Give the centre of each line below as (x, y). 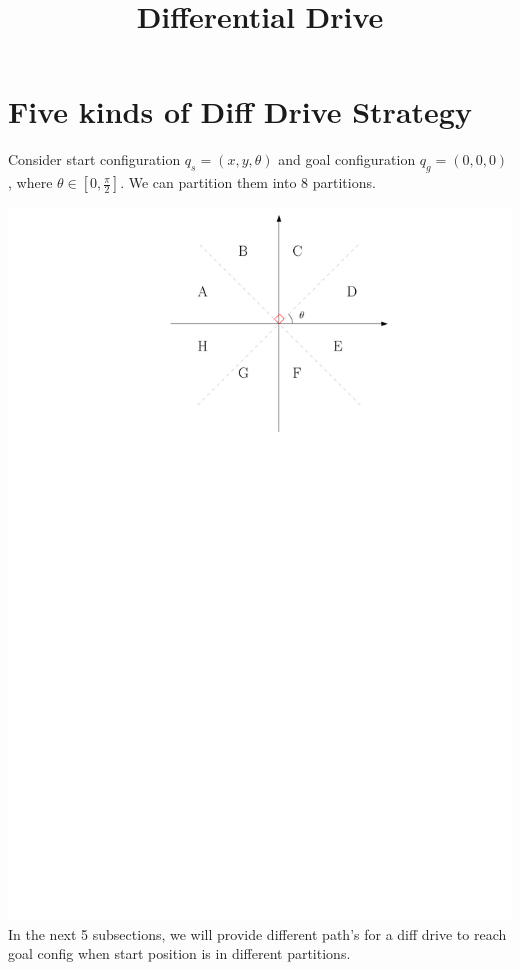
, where (30, 182)
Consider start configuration (94, 159)
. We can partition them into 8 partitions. (248, 182)
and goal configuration (347, 159)
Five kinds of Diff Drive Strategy (240, 111)
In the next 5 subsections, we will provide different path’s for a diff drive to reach (257, 933)
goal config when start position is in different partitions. (179, 953)
